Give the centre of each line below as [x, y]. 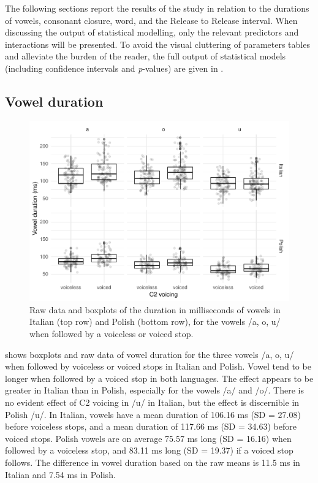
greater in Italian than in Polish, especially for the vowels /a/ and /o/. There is [154, 390]
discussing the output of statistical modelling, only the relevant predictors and [152, 32]
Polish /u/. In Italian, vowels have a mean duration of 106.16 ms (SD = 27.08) [153, 414]
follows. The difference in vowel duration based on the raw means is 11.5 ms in [153, 462]
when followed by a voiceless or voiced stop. [112, 334]
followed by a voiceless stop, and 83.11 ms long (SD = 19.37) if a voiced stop [149, 450]
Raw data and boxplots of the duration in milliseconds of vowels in [155, 309]
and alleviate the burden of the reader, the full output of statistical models [146, 56]
